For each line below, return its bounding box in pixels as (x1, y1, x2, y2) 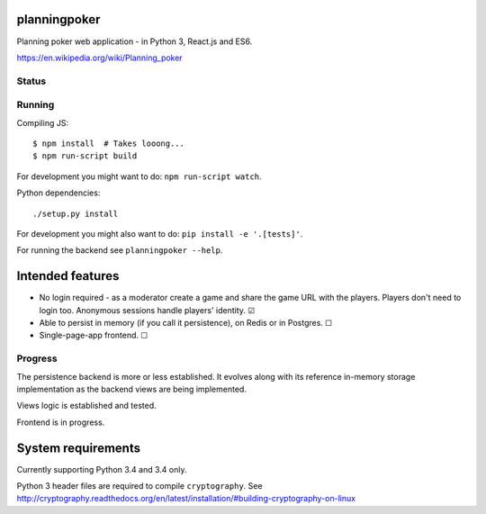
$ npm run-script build (32, 151, 138, 161)
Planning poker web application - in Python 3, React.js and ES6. (16, 36, 253, 47)
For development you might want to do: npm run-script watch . (16, 171, 262, 182)
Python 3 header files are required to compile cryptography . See (16, 481, 263, 491)
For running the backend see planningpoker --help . (16, 245, 223, 256)
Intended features (16, 268, 120, 284)
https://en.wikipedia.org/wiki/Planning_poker (16, 52, 184, 63)
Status (16, 75, 47, 87)
